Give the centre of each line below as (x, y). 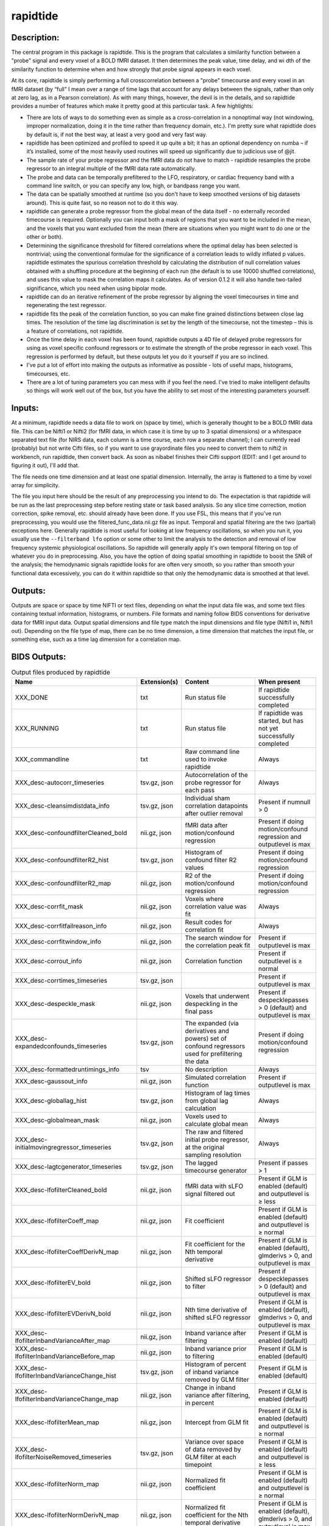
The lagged (201, 1163)
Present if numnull (284, 801)
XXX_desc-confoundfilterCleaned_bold (71, 833)
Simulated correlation (216, 1077)
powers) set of (206, 1038)
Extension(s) (159, 682)
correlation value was (216, 906)
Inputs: (25, 408)
